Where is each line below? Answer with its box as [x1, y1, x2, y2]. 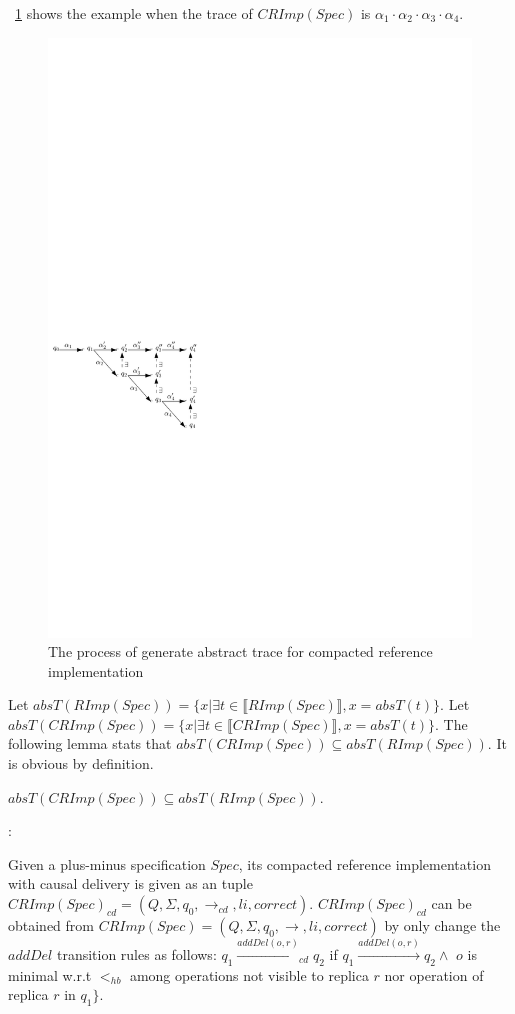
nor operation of [384, 964, 484, 985]
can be [431, 893, 472, 914]
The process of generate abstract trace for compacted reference [48, 641, 433, 662]
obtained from [8, 915, 95, 936]
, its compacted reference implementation [238, 853, 491, 874]
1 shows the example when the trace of [15, 3, 253, 23]
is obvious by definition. [8, 753, 154, 774]
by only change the [384, 915, 501, 936]
